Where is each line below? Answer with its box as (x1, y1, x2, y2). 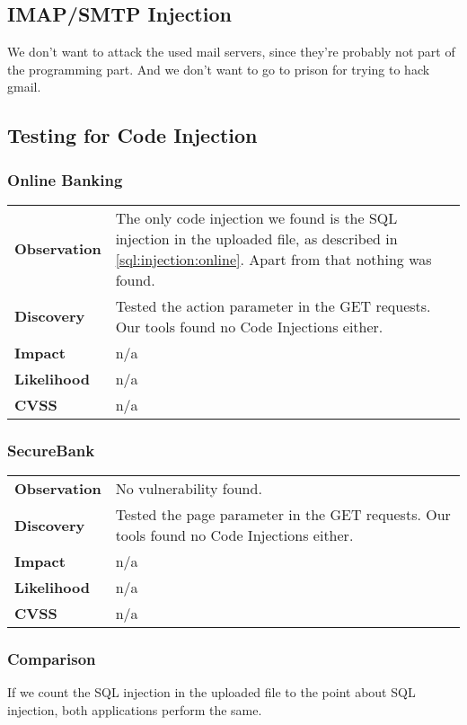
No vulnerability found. (115, 478, 262, 500)
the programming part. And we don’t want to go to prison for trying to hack (7, 59, 430, 78)
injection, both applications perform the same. (7, 701, 262, 720)
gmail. (7, 77, 41, 96)
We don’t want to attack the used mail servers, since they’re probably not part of (7, 42, 455, 61)
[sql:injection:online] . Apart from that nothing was (115, 248, 432, 270)
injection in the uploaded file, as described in (115, 227, 398, 249)
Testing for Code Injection (7, 121, 258, 149)
